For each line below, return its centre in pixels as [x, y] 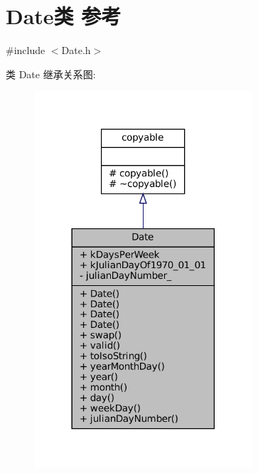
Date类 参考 [64, 16]
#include [26, 50]
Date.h [76, 50]
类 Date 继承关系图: [51, 74]
